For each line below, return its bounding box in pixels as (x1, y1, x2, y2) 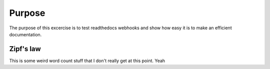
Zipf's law (9, 45, 41, 53)
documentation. (9, 31, 42, 37)
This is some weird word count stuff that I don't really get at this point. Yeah (9, 58, 165, 64)
